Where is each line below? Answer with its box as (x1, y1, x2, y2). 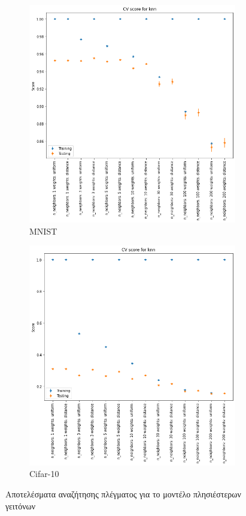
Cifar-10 (29, 467, 59, 480)
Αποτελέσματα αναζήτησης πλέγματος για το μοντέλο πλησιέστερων (5, 487, 241, 500)
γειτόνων (5, 499, 36, 512)
